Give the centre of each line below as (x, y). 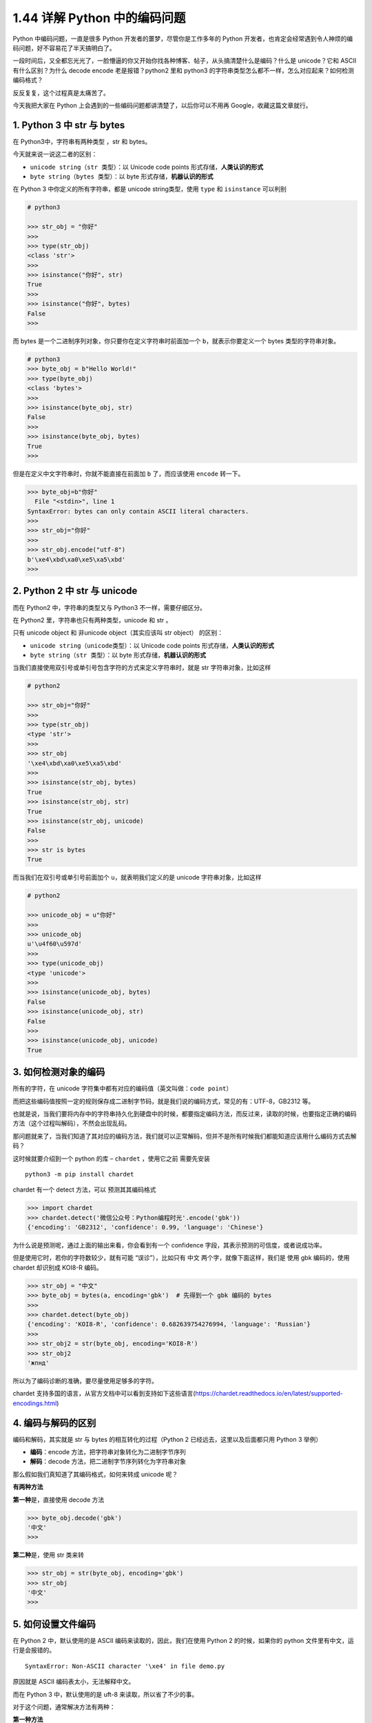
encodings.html (35, 1403)
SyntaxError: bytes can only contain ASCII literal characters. (138, 511)
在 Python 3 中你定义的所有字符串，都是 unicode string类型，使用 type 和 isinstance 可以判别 (150, 189)
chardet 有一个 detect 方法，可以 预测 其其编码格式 (84, 1190)
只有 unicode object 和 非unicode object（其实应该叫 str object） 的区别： (118, 633)
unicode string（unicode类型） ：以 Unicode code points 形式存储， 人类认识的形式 (152, 645)
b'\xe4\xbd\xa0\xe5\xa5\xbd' (76, 559)
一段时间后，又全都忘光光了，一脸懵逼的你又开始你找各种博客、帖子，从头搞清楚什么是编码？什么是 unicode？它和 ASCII (185, 61)
